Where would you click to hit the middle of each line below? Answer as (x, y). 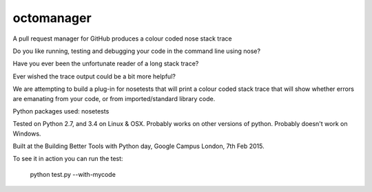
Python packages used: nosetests (61, 111)
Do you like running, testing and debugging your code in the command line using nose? (137, 51)
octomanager (52, 18)
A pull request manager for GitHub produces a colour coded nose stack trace (122, 39)
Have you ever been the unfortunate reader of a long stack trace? (106, 64)
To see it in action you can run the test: (68, 159)
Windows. (27, 134)
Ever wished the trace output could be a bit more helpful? (94, 76)
